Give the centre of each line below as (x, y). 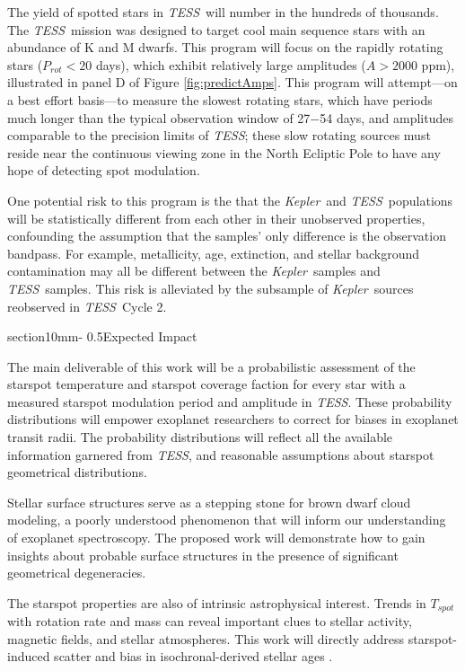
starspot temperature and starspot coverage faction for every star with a (206, 384)
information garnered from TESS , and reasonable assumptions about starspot (221, 454)
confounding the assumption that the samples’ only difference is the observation (227, 236)
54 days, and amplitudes (386, 117)
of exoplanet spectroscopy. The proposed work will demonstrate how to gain (216, 538)
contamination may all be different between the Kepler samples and (194, 271)
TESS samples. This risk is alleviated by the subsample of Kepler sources (211, 288)
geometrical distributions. (77, 472)
